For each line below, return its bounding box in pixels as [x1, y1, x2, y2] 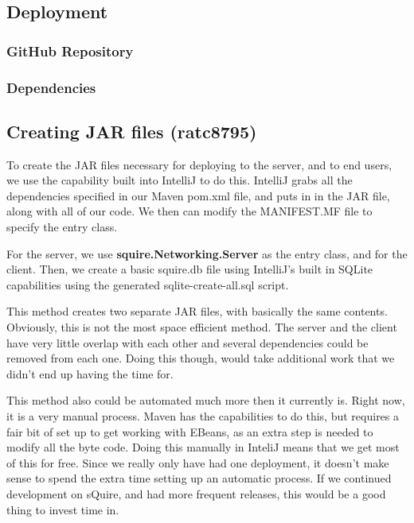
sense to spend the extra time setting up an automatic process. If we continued [6, 470, 392, 486]
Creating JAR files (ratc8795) [6, 118, 257, 143]
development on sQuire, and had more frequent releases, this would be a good [6, 485, 386, 502]
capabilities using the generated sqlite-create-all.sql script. [6, 276, 289, 292]
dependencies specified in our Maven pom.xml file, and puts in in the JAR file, [6, 187, 390, 203]
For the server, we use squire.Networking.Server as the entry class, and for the [6, 245, 408, 261]
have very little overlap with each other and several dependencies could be [6, 334, 369, 351]
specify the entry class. [6, 219, 118, 235]
